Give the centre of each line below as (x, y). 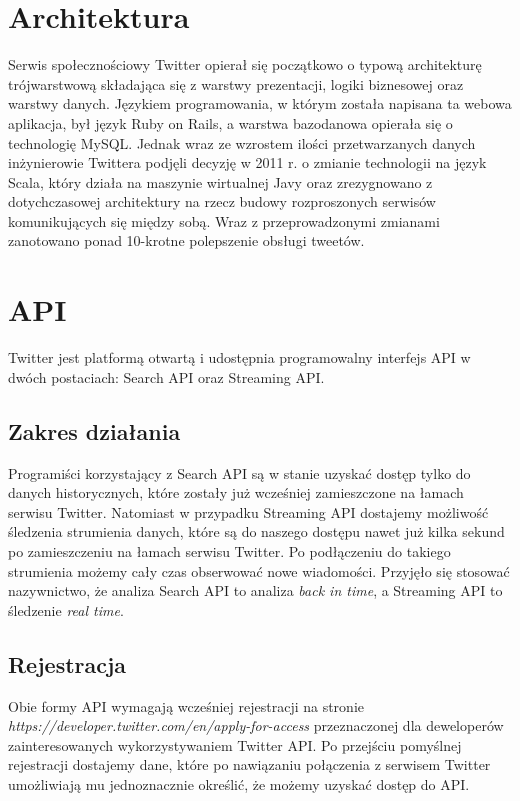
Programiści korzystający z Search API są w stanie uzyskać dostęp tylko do (239, 472)
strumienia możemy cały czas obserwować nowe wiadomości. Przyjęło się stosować (259, 570)
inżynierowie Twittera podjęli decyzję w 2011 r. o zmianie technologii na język (247, 162)
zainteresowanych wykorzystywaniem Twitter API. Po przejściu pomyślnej (235, 744)
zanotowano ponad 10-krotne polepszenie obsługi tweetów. (186, 240)
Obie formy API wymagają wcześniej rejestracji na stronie (186, 705)
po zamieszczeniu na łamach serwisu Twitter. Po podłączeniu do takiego (229, 550)
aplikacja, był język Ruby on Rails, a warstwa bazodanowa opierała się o (230, 122)
